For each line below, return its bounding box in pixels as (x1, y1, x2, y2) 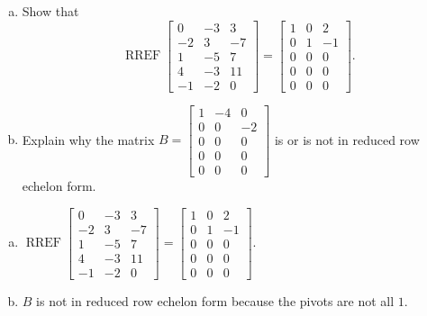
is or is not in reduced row (274, 130, 420, 149)
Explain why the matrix (22, 130, 155, 149)
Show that (22, 2, 79, 20)
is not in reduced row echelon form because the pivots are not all (36, 291, 395, 310)
